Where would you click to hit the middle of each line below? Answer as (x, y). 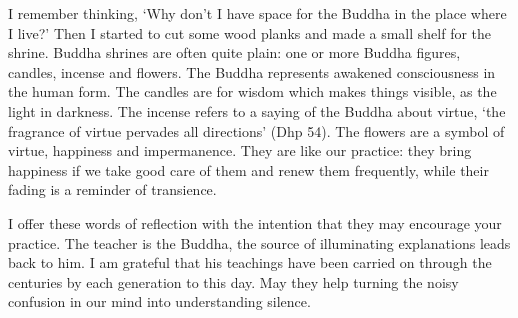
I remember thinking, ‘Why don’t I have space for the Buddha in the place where (257, 13)
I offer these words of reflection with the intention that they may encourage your (255, 222)
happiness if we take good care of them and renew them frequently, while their (248, 169)
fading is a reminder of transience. (112, 189)
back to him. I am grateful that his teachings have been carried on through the (250, 262)
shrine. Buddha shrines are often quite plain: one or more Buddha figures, (234, 52)
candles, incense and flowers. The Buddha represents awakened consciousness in (252, 71)
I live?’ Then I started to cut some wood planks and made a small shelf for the (250, 32)
